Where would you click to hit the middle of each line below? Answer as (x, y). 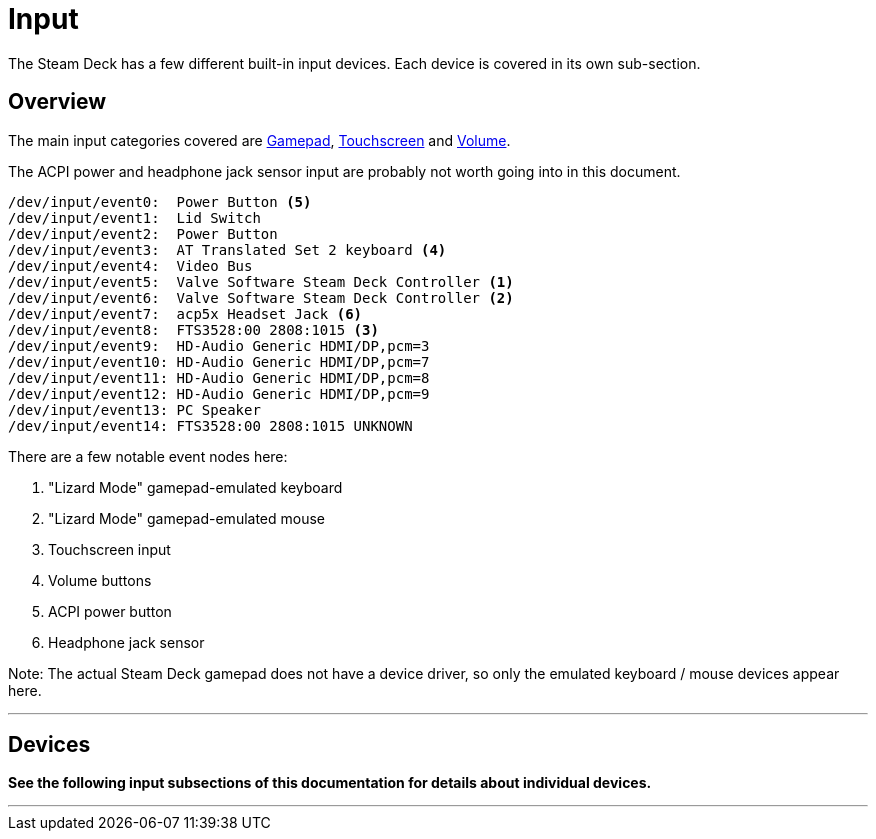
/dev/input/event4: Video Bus (130, 265)
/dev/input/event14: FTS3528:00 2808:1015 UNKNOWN (210, 425)
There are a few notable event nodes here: (148, 456)
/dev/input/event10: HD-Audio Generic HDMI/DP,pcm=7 (219, 361)
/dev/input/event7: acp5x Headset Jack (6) (185, 313)
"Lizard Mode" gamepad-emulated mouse (187, 518)
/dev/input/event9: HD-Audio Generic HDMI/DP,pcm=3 (219, 345)
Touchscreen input (109, 549)
